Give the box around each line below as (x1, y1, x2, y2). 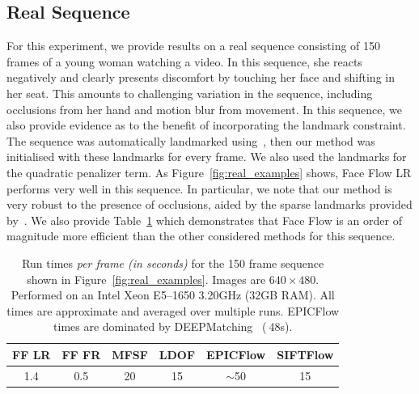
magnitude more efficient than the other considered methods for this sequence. (6, 227, 396, 244)
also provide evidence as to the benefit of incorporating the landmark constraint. (6, 117, 406, 133)
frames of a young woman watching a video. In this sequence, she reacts (6, 53, 362, 70)
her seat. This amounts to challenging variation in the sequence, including (6, 84, 373, 101)
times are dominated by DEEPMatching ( (53, 318, 267, 335)
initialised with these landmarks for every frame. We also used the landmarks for (6, 148, 407, 165)
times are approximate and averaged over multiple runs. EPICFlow (6, 302, 340, 319)
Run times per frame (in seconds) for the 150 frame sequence (22, 254, 324, 271)
